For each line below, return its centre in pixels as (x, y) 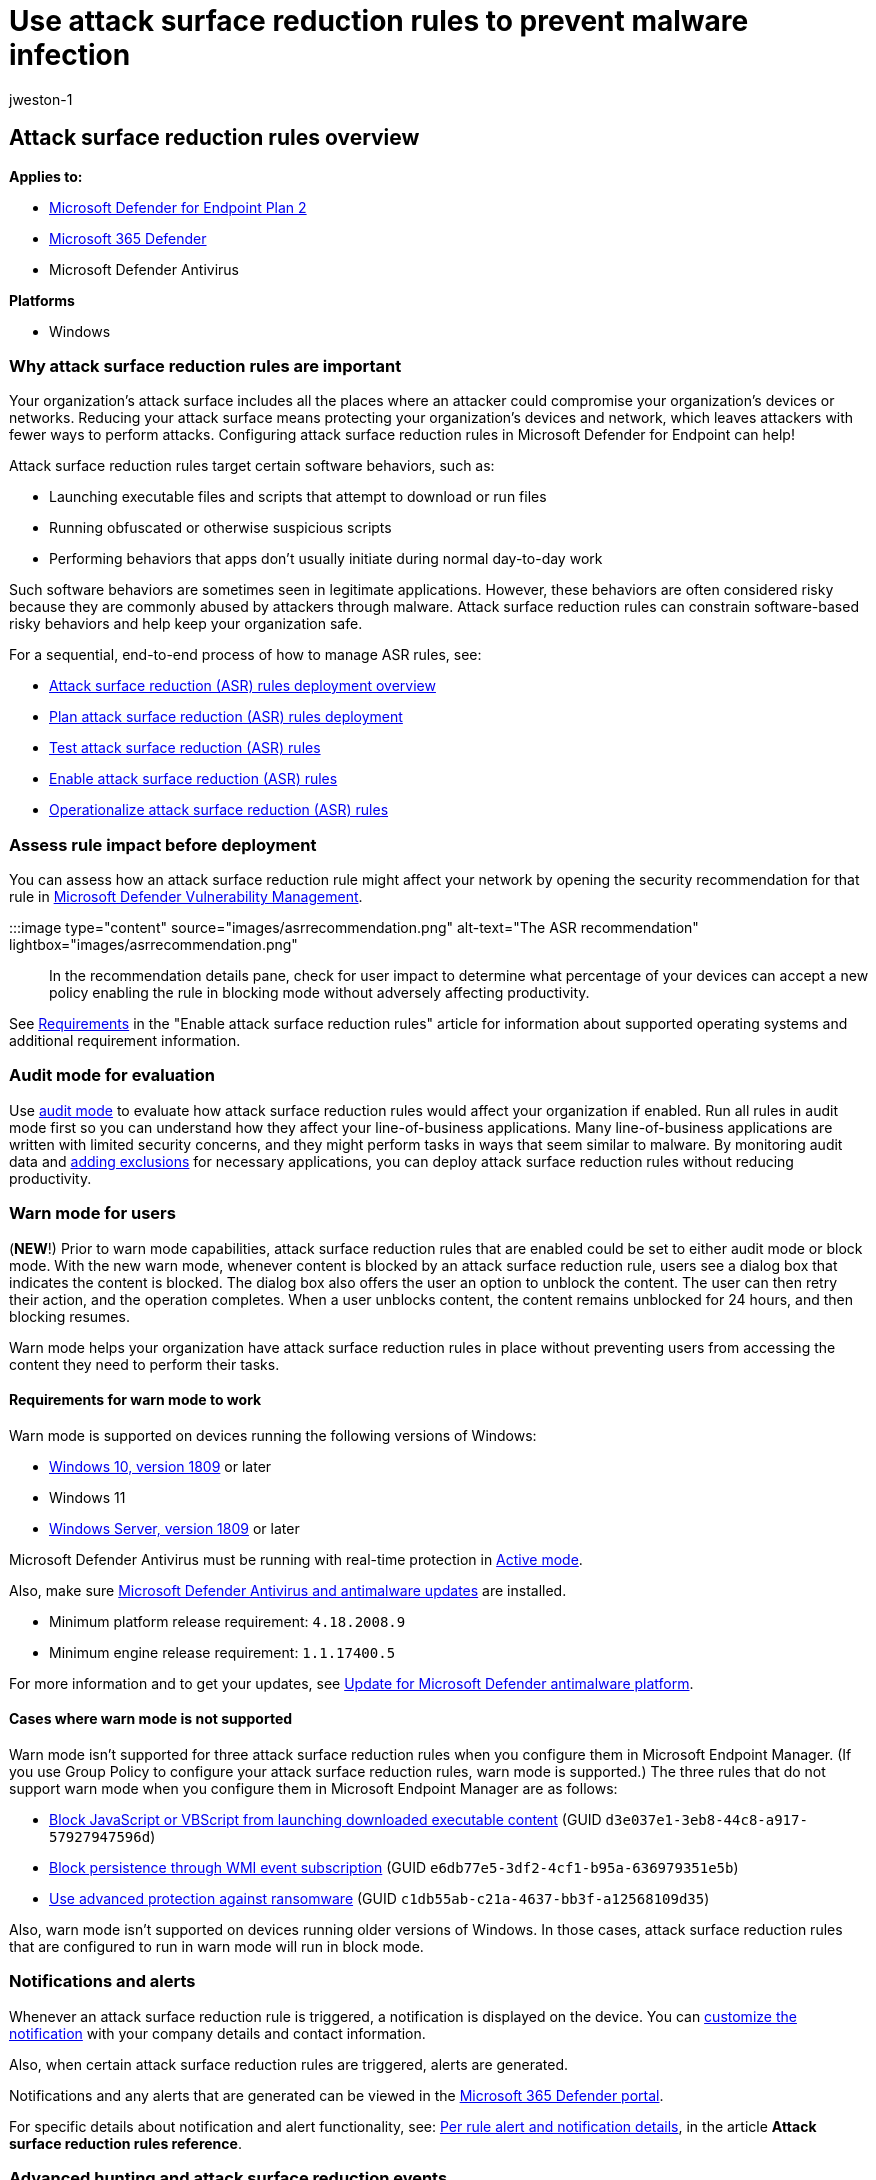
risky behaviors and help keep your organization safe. (186, 624)
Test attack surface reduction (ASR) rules (185, 748)
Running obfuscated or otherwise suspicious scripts (220, 528)
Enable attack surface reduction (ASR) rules (193, 779)
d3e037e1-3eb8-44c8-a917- (706, 1820)
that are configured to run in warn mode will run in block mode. (216, 1947)
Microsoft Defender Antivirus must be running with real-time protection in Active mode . (296, 1559)
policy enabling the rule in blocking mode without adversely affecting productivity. (319, 993)
